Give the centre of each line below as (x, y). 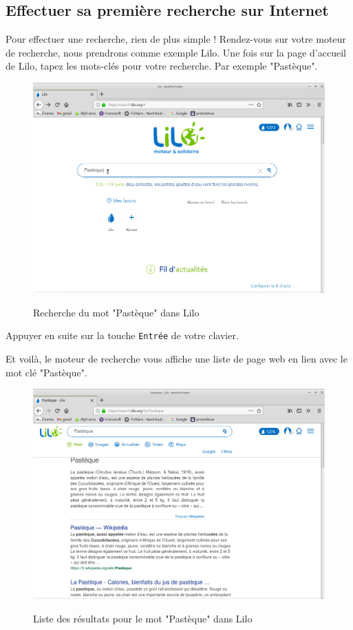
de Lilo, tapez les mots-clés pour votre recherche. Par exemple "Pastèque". (162, 66)
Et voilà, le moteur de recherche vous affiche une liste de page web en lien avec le (176, 358)
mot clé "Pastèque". (46, 372)
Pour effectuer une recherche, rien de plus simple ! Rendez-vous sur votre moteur (176, 39)
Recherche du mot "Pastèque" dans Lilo (116, 312)
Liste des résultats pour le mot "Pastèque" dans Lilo (143, 618)
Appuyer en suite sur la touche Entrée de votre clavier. (122, 335)
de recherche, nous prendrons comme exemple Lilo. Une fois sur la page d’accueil (176, 52)
